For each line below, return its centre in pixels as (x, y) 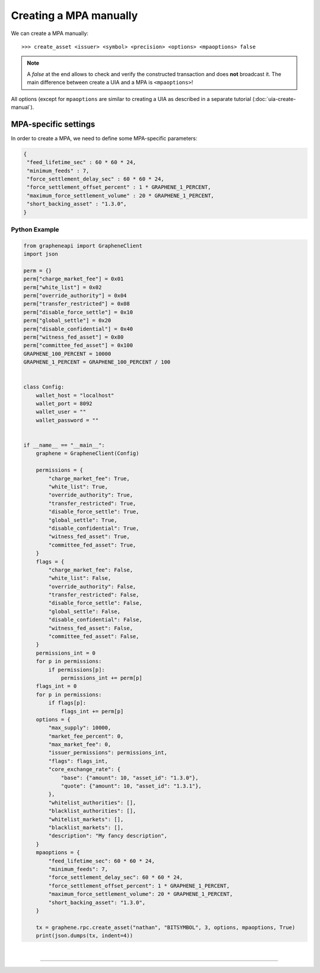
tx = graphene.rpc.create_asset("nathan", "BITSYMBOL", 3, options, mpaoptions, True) (166, 927)
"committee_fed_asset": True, (92, 545)
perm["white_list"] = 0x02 (63, 287)
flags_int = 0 (56, 686)
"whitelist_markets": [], (86, 819)
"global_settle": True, (83, 520)
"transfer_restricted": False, (94, 595)
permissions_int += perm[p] (101, 678)
